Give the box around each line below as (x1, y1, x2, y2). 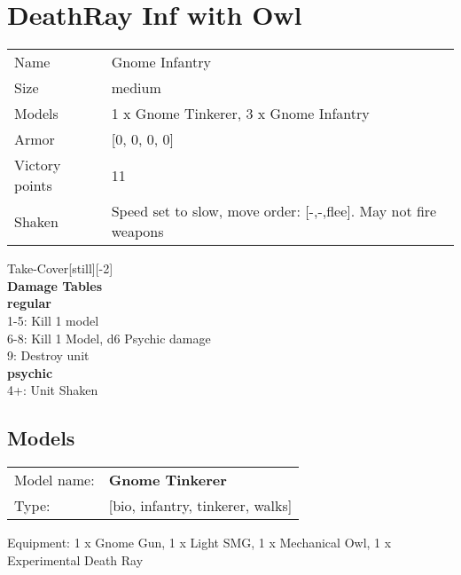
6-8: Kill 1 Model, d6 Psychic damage (7, 328, 211, 347)
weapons (111, 221, 164, 242)
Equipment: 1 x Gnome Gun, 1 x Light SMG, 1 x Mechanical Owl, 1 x (7, 533, 392, 552)
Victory (14, 154, 61, 176)
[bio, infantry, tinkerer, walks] (108, 495, 293, 516)
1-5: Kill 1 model (7, 311, 99, 329)
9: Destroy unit (7, 346, 90, 365)
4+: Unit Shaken (7, 381, 98, 399)
